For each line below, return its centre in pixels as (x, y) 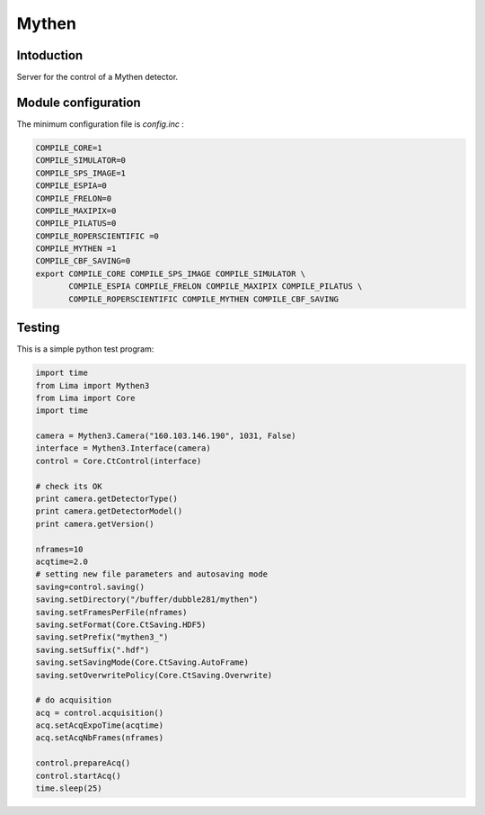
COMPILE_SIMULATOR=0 (80, 161)
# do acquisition (74, 700)
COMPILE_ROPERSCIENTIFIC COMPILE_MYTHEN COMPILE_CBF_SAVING (204, 299)
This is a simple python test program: (85, 349)
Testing (38, 328)
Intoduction (50, 55)
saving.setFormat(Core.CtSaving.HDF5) (121, 624)
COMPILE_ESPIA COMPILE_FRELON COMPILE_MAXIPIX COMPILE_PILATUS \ (216, 287)
